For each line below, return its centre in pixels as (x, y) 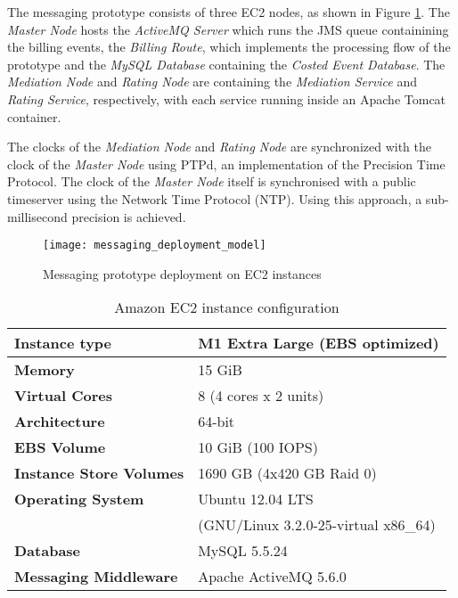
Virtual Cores (63, 396)
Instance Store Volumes (99, 473)
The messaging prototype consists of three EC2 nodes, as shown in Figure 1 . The (229, 12)
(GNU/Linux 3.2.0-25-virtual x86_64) (317, 525)
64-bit (217, 422)
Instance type (63, 343)
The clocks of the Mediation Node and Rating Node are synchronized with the (220, 147)
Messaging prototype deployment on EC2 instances (182, 273)
